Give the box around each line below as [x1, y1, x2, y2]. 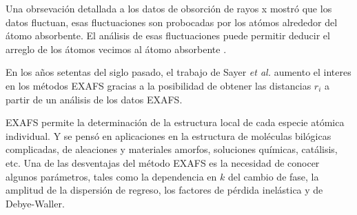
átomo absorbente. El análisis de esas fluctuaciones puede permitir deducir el [6, 28, 330, 43]
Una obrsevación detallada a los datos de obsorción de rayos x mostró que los [6, 1, 332, 15]
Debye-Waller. [6, 196, 65, 210]
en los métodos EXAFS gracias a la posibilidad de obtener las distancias [6, 78, 312, 92]
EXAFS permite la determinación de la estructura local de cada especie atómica [6, 115, 345, 130]
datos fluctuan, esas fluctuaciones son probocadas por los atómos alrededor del [6, 14, 338, 29]
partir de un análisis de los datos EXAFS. [6, 92, 183, 106]
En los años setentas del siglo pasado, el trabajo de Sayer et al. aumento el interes [6, 65, 351, 79]
